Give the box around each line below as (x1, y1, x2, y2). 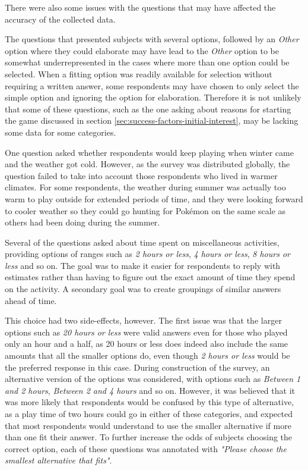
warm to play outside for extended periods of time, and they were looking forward (5, 192, 303, 205)
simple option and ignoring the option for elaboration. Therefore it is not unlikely (5, 91, 301, 104)
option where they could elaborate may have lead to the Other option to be (5, 44, 279, 57)
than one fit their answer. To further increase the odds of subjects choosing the (5, 431, 293, 443)
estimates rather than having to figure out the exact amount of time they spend (5, 271, 296, 283)
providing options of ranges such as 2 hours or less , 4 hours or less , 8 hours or (5, 247, 290, 260)
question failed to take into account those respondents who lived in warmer (5, 169, 278, 181)
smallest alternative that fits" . (5, 454, 112, 466)
